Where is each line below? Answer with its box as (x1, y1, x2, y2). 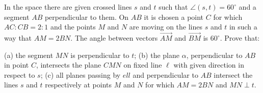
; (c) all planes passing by (40, 69, 121, 80)
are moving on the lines (129, 21, 203, 32)
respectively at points (45, 79, 112, 90)
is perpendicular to (70, 49, 129, 60)
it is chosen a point (144, 11, 204, 22)
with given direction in (173, 59, 244, 70)
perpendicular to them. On (44, 11, 129, 22)
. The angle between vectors (70, 33, 158, 43)
